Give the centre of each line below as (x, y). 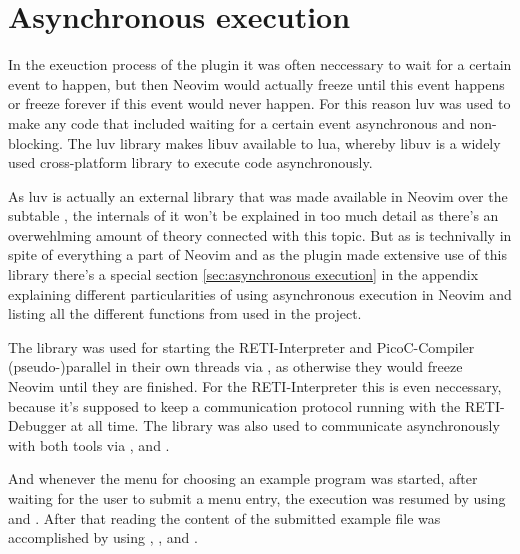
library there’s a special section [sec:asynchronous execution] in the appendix (243, 274)
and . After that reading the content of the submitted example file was (224, 517)
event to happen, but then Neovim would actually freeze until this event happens (256, 83)
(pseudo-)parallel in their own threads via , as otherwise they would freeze (235, 366)
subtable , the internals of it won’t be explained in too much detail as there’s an (253, 215)
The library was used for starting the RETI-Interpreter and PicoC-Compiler (241, 346)
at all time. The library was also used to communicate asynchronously (285, 425)
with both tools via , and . (89, 444)
